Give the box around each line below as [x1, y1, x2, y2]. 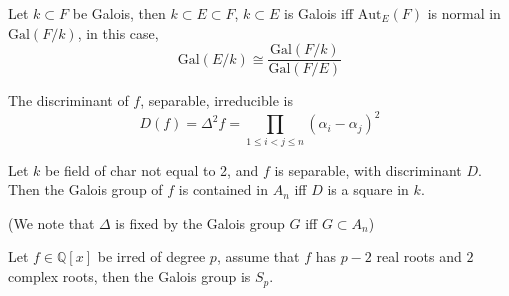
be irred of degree [97, 246, 206, 267]
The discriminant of [8, 90, 129, 111]
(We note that [8, 212, 95, 233]
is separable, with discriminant [274, 159, 462, 180]
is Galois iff [283, 3, 354, 23]
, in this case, [77, 22, 159, 43]
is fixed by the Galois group [115, 212, 285, 233]
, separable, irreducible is [140, 90, 293, 111]
